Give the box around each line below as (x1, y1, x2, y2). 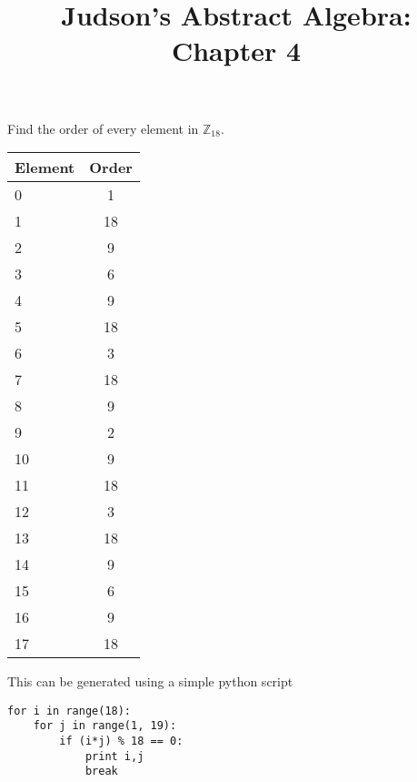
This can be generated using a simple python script (7, 672, 293, 691)
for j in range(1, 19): (33, 719, 177, 733)
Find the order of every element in (7, 118, 199, 137)
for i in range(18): (7, 704, 132, 717)
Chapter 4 (171, 32, 302, 69)
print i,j (84, 749, 144, 763)
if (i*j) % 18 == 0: (59, 735, 184, 748)
